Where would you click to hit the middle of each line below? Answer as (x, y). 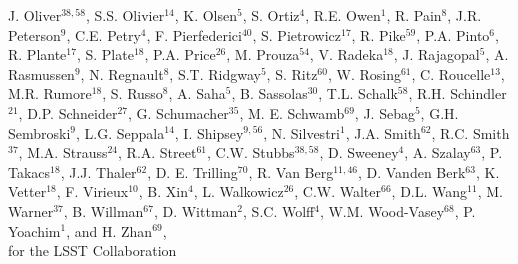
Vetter (27, 191)
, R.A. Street (157, 152)
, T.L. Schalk (358, 93)
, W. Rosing (364, 73)
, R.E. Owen (343, 15)
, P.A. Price (180, 54)
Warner (31, 210)
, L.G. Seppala (120, 132)
